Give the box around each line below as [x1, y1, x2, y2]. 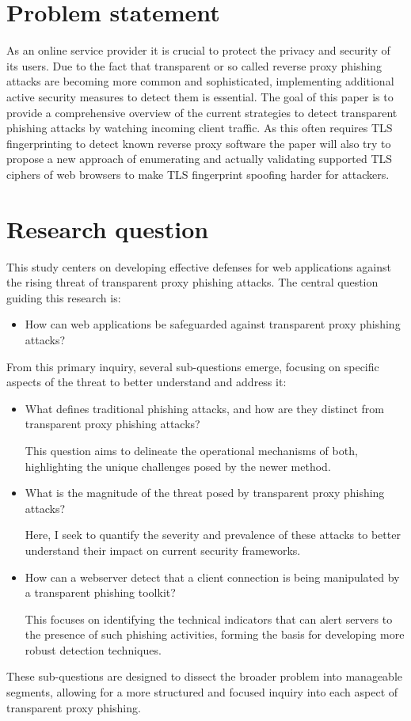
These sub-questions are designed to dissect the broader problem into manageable [6, 668, 402, 685]
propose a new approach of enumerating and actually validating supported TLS [6, 150, 393, 167]
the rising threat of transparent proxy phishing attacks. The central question [6, 274, 379, 290]
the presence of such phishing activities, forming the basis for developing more [25, 626, 405, 643]
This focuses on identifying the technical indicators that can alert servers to [25, 610, 393, 627]
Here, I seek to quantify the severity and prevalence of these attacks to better [25, 526, 401, 543]
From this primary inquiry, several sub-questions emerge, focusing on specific [6, 358, 379, 374]
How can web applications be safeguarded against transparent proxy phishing [25, 316, 401, 332]
